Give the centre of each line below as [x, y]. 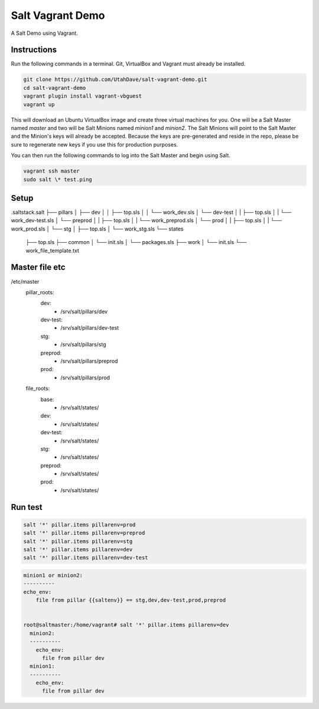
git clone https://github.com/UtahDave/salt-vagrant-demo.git [115, 79]
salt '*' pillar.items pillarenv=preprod [84, 533]
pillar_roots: [40, 292]
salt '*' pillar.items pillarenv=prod [79, 525]
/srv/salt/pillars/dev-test [90, 328]
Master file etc [38, 267]
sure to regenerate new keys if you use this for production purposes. [95, 144]
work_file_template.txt [53, 251]
